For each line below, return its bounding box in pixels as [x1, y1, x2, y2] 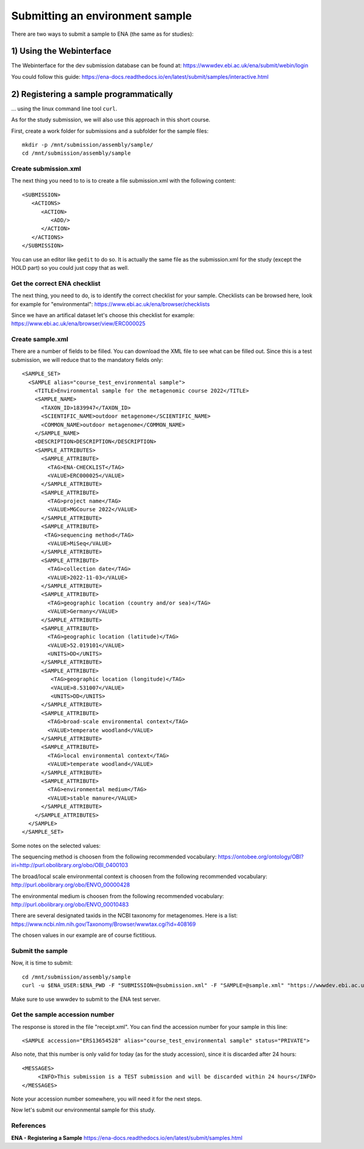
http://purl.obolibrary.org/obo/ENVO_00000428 [11, 881, 130, 888]
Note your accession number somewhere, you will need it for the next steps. [11, 1095, 203, 1102]
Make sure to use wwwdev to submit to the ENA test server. [11, 995, 161, 1003]
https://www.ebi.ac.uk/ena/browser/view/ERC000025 [11, 320, 146, 327]
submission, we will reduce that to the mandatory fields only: [11, 356, 163, 363]
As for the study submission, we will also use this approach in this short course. [11, 116, 211, 124]
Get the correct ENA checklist [11, 279, 101, 287]
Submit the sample [11, 946, 68, 955]
